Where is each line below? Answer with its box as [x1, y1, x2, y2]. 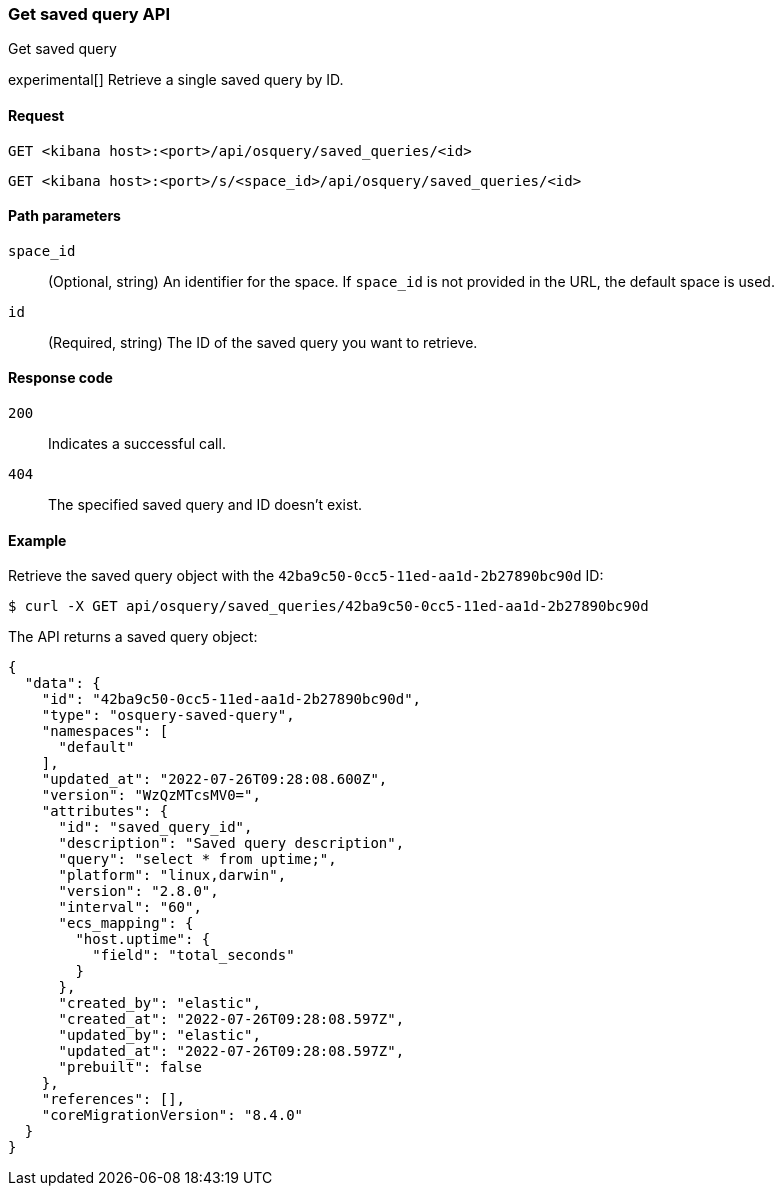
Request [8, 106, 65, 124]
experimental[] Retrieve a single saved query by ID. [8, 71, 344, 89]
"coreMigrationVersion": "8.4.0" [41, 1107, 304, 1124]
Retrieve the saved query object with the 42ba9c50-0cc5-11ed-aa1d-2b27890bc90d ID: [8, 567, 604, 585]
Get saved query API [8, 4, 171, 24]
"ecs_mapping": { [58, 915, 194, 932]
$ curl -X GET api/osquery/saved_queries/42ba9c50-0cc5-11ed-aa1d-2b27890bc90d [8, 598, 649, 615]
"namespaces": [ [41, 723, 169, 740]
